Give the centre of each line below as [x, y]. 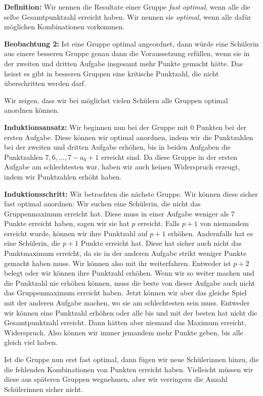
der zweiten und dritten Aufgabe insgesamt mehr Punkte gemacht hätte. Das [124, 63]
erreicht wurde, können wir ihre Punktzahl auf [76, 233]
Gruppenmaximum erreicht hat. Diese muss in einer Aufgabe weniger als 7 [119, 213]
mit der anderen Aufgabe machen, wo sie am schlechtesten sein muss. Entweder [127, 303]
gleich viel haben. [31, 342]
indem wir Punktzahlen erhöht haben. [63, 176]
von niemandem [224, 223]
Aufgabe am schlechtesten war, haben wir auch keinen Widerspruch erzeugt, [122, 167]
